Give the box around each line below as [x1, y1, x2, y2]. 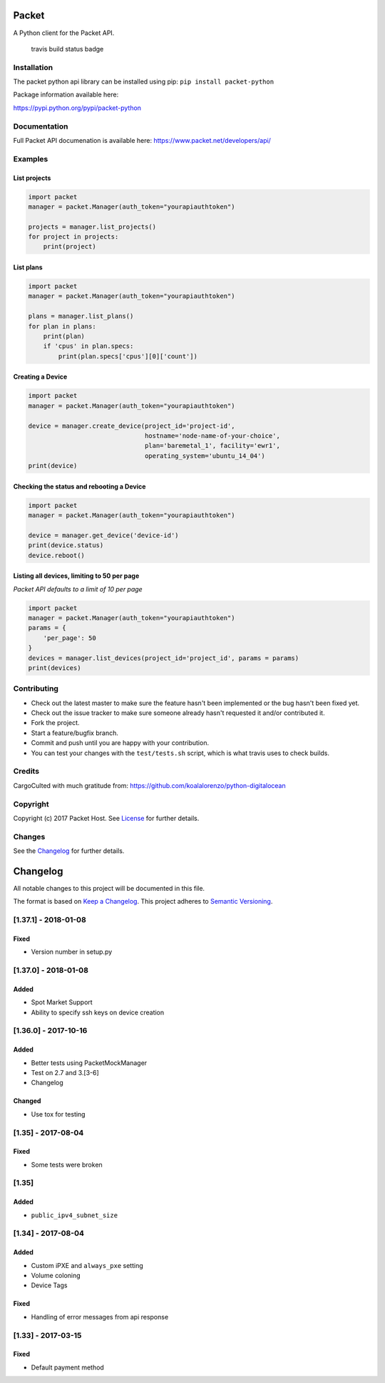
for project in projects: [28, 233, 119, 241]
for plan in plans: [28, 322, 96, 330]
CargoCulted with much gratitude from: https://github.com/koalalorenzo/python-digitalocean [13, 781, 286, 789]
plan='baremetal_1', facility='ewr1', [144, 441, 281, 450]
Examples [13, 154, 48, 164]
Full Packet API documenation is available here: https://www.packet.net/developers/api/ [13, 136, 271, 144]
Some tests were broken [31, 1160, 103, 1169]
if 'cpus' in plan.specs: [43, 342, 134, 350]
